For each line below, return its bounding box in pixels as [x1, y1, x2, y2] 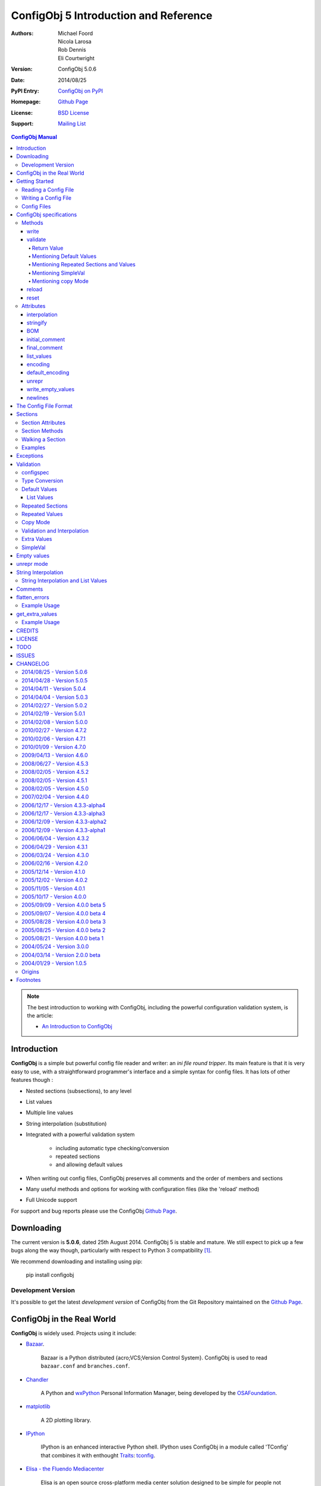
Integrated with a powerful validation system [26, 1131, 135, 1138]
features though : [11, 1076, 53, 1084]
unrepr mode [16, 561, 48, 568]
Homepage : [11, 98, 41, 105]
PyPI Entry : [11, 87, 40, 95]
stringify [27, 319, 48, 326]
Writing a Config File [21, 194, 71, 202]
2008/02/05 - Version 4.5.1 [21, 776, 87, 784]
